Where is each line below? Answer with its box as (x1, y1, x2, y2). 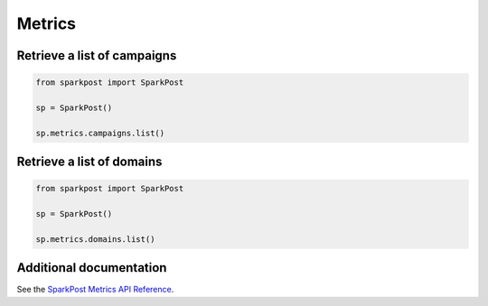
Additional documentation (16, 260, 167, 275)
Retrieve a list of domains (16, 154, 163, 170)
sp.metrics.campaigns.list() (35, 127, 165, 138)
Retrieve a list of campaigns (16, 48, 177, 63)
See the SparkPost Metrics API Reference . (16, 284, 174, 295)
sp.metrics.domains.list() (35, 234, 155, 244)
